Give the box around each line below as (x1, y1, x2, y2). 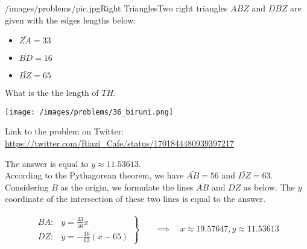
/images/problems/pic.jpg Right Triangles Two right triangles (5, 2, 228, 14)
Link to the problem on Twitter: (5, 125, 124, 137)
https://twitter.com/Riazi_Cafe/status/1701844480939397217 (5, 137, 235, 150)
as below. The (243, 180, 295, 193)
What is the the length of (5, 86, 99, 99)
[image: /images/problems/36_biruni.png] (5, 107, 174, 116)
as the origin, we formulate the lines (60, 180, 194, 193)
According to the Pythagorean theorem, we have (5, 169, 184, 181)
